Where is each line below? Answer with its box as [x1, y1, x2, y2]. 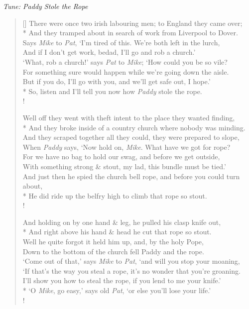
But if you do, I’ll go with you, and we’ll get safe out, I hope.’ [22, 76, 211, 87]
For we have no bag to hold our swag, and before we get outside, [22, 151, 220, 162]
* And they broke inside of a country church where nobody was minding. [22, 122, 246, 132]
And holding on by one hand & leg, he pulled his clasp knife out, [22, 216, 221, 227]
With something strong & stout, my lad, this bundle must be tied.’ [22, 161, 226, 171]
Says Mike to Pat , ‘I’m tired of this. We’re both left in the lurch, [22, 37, 220, 47]
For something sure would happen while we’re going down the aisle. [22, 66, 229, 77]
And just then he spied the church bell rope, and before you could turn [22, 171, 240, 181]
